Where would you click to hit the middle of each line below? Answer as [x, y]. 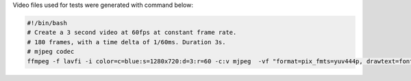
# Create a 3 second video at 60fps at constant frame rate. [132, 33]
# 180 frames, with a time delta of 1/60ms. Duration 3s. [126, 42]
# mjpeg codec [51, 52]
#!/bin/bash [47, 23]
